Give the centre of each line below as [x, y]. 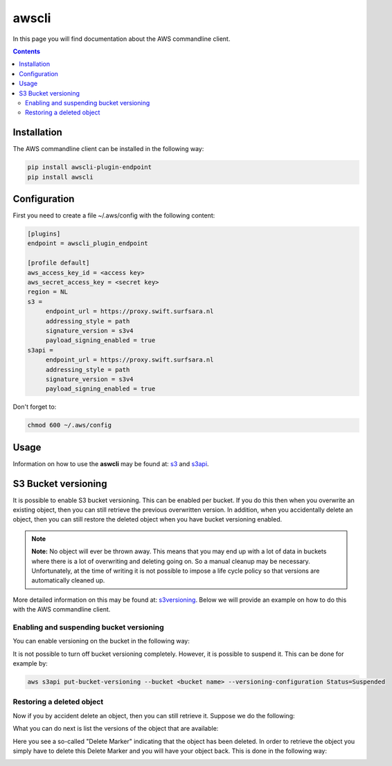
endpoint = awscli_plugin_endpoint [88, 243]
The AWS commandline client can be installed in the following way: [108, 149]
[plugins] [44, 234]
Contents [27, 51]
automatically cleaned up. [68, 580]
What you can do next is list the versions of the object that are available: [116, 729]
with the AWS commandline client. [62, 609]
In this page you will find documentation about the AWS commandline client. [122, 39]
